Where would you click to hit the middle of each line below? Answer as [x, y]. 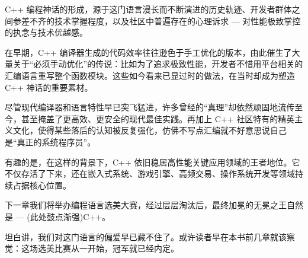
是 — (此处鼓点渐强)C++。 [58, 216]
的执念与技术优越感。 [46, 32]
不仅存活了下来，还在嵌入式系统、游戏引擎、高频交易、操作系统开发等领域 [150, 173]
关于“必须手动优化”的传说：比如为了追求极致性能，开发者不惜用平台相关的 [158, 64]
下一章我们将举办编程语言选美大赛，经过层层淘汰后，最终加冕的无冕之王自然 [154, 205]
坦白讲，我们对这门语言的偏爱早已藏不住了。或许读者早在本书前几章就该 [146, 236]
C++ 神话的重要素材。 [49, 87]
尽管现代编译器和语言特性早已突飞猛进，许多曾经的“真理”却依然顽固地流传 [150, 107]
